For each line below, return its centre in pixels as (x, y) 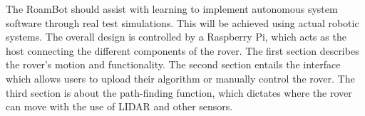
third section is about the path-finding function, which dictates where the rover (179, 92)
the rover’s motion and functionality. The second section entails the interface (173, 64)
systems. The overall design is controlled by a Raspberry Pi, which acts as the (176, 37)
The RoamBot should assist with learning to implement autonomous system (172, 9)
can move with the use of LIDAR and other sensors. (119, 106)
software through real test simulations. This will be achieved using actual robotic (182, 22)
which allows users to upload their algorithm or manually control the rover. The (180, 78)
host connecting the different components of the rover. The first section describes (182, 50)
